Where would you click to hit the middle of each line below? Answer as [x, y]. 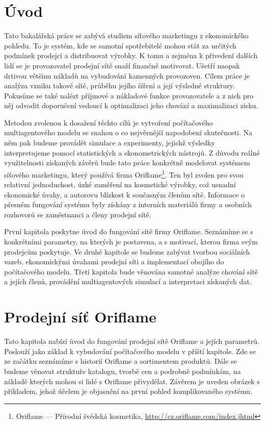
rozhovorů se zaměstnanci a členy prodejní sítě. [78, 214]
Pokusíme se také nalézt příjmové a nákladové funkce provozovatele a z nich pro [129, 95]
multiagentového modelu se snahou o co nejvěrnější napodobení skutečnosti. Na [128, 132]
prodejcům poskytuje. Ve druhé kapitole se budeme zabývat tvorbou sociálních [127, 251]
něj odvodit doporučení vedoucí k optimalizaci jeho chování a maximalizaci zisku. [131, 105]
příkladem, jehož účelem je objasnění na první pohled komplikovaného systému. [128, 391]
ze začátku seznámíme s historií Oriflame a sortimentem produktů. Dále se [121, 361]
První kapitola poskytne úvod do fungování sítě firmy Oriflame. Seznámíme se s [129, 231]
